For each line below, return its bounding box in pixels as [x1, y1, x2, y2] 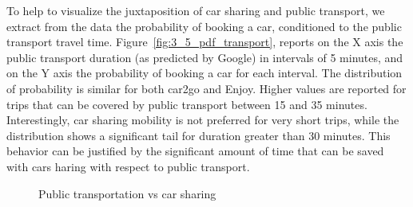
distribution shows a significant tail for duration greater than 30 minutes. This [6, 127, 391, 143]
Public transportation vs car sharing [38, 185, 216, 201]
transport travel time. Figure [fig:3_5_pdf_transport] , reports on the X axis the [6, 33, 403, 50]
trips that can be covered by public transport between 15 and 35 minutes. [6, 96, 367, 112]
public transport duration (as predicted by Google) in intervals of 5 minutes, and [6, 49, 403, 65]
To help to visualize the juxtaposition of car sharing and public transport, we [6, 2, 385, 18]
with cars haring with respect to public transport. [6, 158, 250, 174]
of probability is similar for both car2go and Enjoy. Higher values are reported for [6, 80, 407, 96]
